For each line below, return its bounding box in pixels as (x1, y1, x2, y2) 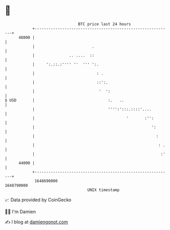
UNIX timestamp (87, 187, 120, 193)
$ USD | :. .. (5, 97, 124, 103)
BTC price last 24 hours (78, 22, 131, 27)
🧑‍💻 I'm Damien (5, 208, 36, 215)
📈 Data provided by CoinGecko (5, 197, 72, 203)
